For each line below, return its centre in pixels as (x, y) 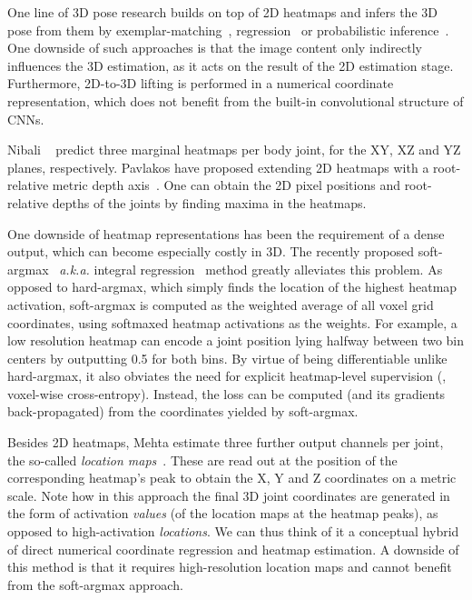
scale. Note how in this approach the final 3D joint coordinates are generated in (229, 495)
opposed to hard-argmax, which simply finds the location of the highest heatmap (232, 287)
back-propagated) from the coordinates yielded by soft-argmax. (183, 411)
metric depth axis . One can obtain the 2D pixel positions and (226, 185)
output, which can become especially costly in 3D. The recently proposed (211, 251)
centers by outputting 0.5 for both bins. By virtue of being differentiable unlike (227, 358)
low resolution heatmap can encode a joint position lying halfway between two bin (236, 340)
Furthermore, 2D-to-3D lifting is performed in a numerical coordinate (201, 83)
